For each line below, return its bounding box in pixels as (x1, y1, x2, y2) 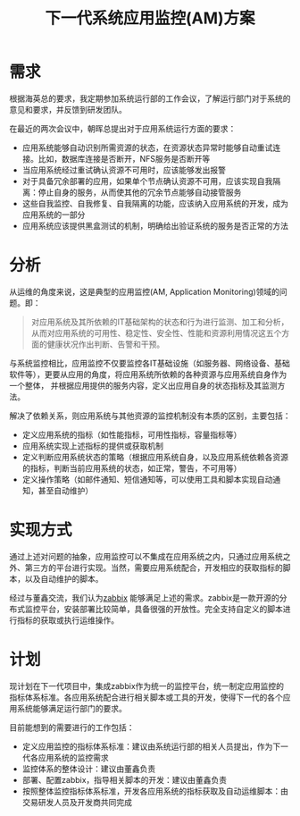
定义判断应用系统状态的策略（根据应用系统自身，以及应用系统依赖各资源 (21, 451, 288, 462)
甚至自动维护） (37, 484, 94, 496)
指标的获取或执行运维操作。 (16, 614, 119, 626)
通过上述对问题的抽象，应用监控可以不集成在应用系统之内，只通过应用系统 (9, 551, 283, 561)
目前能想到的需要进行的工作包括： (9, 721, 135, 733)
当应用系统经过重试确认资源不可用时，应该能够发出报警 (21, 164, 226, 175)
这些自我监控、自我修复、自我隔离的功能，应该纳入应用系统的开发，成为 (21, 198, 288, 208)
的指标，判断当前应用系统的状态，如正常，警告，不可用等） (21, 462, 242, 474)
